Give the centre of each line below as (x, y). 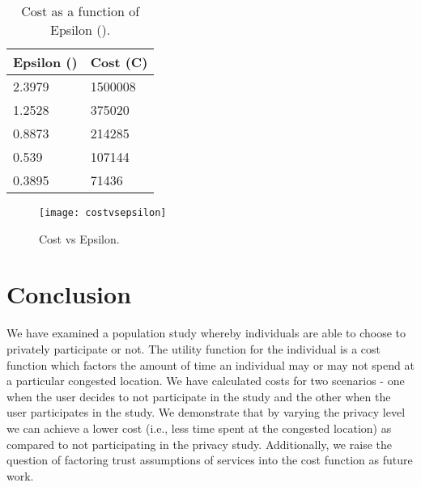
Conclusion (69, 294)
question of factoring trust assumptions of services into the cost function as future (210, 460)
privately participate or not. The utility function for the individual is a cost (193, 348)
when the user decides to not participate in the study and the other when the (199, 396)
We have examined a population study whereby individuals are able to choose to (206, 333)
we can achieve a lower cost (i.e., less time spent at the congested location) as (199, 428)
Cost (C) (119, 62)
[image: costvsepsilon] (103, 213)
